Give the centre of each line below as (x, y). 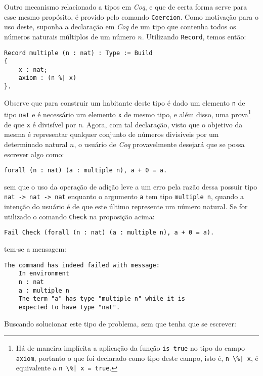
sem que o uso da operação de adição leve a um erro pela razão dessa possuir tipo (131, 186)
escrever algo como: (34, 154)
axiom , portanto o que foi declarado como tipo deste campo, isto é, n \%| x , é (137, 358)
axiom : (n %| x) (48, 78)
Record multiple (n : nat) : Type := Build (78, 53)
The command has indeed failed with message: (82, 265)
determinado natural (36, 144)
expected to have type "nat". (69, 307)
